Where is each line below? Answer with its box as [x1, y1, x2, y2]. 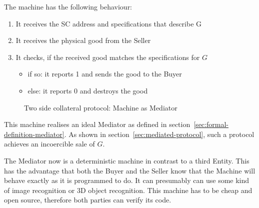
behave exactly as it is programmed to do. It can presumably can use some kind [4, 175, 249, 185]
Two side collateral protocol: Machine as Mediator [24, 102, 177, 112]
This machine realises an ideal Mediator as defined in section [4, 119, 190, 129]
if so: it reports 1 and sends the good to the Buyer [27, 68, 182, 79]
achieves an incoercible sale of [4, 138, 95, 149]
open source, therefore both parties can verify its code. [4, 194, 171, 205]
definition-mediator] [4, 128, 64, 139]
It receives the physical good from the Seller [15, 35, 151, 45]
